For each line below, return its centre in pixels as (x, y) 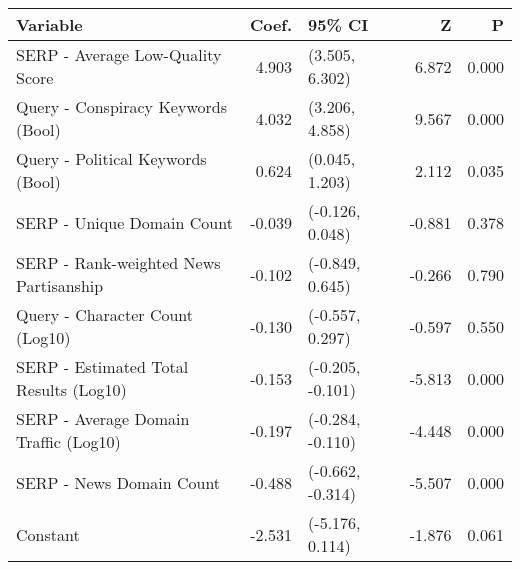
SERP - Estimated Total (102, 366)
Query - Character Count (105, 314)
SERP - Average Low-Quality (119, 54)
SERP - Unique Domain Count (124, 222)
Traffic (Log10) (68, 441)
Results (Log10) (71, 389)
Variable (49, 24)
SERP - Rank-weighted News (118, 262)
